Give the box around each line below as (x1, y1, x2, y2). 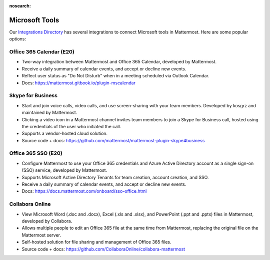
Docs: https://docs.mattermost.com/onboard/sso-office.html (21, 188, 147, 194)
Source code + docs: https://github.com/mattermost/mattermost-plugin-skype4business (21, 137, 205, 143)
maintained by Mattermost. (21, 110, 77, 116)
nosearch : (9, 3, 31, 8)
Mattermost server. (21, 232, 61, 238)
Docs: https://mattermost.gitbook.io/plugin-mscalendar (21, 80, 136, 86)
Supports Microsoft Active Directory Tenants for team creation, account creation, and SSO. (21, 174, 209, 180)
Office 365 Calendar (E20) (9, 48, 74, 55)
